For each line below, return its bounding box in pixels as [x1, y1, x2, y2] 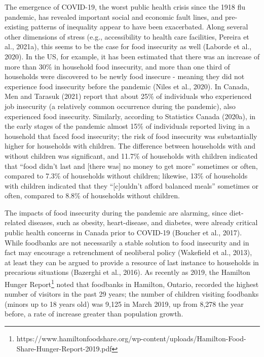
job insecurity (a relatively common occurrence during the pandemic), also [5, 100, 236, 111]
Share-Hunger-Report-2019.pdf [16, 343, 112, 353]
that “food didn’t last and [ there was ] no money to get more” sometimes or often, [5, 160, 258, 171]
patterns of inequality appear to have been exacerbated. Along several [30, 21, 248, 32]
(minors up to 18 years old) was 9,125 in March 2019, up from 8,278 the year [5, 298, 244, 309]
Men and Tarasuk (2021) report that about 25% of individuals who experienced [5, 91, 252, 101]
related [5, 217, 26, 228]
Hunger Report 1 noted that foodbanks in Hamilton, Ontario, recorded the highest [5, 277, 259, 289]
